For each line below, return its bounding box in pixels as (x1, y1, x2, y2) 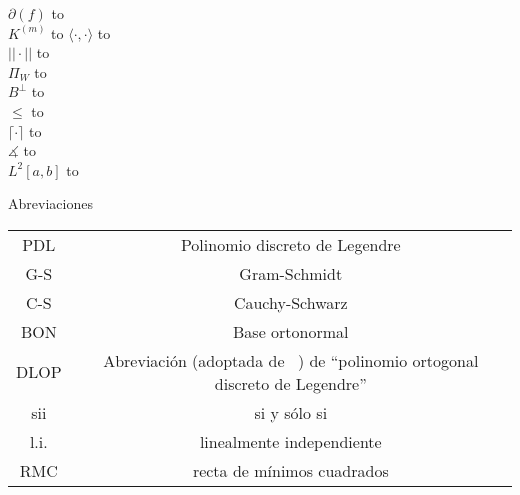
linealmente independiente (199, 429, 382, 453)
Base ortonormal (233, 319, 349, 343)
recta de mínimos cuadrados (192, 458, 389, 482)
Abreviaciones (8, 193, 93, 214)
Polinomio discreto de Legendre (180, 232, 401, 256)
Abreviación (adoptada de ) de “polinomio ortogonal (103, 348, 479, 372)
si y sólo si (254, 400, 328, 424)
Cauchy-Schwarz (233, 290, 348, 314)
